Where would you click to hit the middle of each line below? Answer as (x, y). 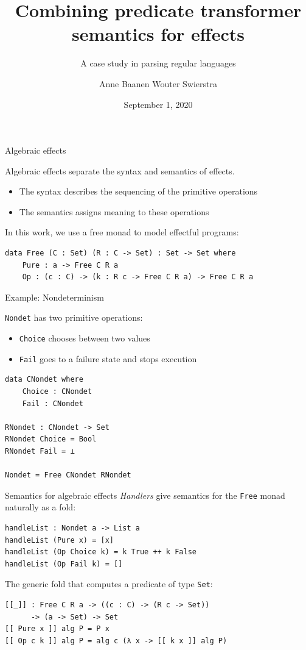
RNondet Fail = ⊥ (40, 451)
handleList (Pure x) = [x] (59, 540)
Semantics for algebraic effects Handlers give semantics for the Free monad (145, 495)
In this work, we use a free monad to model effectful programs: (122, 232)
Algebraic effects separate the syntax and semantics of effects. (120, 170)
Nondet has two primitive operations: (74, 317)
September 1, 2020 (158, 104)
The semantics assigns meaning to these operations (114, 211)
